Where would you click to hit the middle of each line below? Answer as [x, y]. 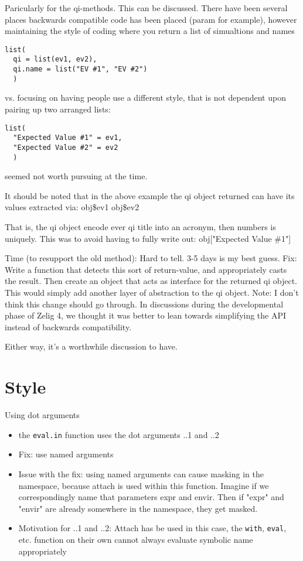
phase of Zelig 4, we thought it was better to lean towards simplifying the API [146, 315]
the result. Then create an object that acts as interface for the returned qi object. [151, 281]
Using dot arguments [42, 415]
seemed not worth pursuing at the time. [76, 176]
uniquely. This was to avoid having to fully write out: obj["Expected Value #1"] [148, 238]
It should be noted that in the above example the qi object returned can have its [150, 195]
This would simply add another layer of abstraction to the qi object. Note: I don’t [152, 292]
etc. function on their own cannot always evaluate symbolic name [136, 539]
